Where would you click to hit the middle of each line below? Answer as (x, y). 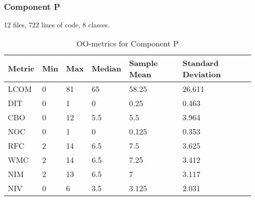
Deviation (202, 74)
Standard (201, 63)
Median (106, 68)
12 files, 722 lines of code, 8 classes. (57, 25)
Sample (143, 63)
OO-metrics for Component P (127, 43)
